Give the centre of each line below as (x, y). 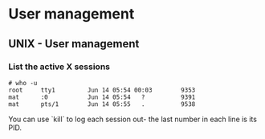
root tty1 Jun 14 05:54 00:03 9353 (102, 90)
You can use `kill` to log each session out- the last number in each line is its (132, 119)
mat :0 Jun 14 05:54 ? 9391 (102, 97)
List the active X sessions (59, 67)
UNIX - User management (74, 44)
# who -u (23, 83)
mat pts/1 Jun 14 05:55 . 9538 (102, 104)
